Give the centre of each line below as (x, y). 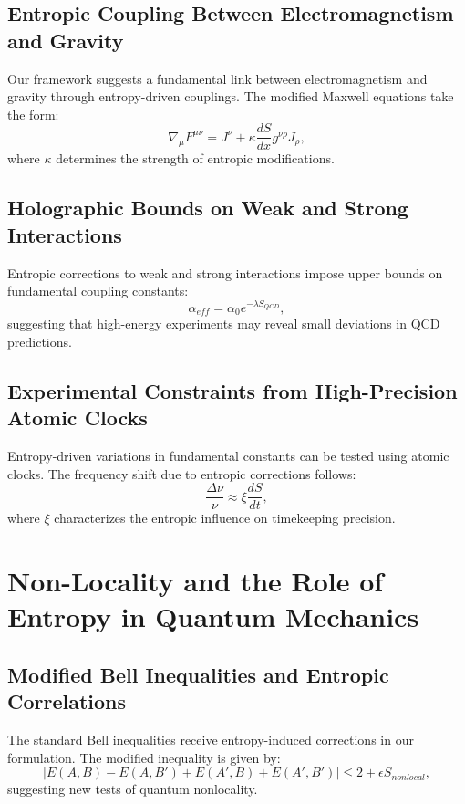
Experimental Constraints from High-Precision (232, 390)
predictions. (40, 341)
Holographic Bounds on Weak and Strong (208, 208)
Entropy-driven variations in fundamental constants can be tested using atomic (228, 455)
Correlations (67, 701)
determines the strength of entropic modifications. (195, 158)
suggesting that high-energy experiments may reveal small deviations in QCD (224, 324)
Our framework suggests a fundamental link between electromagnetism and (217, 78)
